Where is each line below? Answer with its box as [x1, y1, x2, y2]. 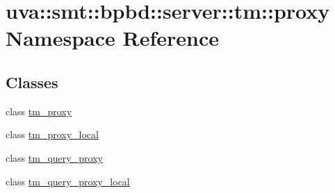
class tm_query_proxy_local [6, 174, 130, 188]
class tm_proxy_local [6, 127, 99, 142]
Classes [6, 71, 58, 92]
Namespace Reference [6, 24, 219, 52]
